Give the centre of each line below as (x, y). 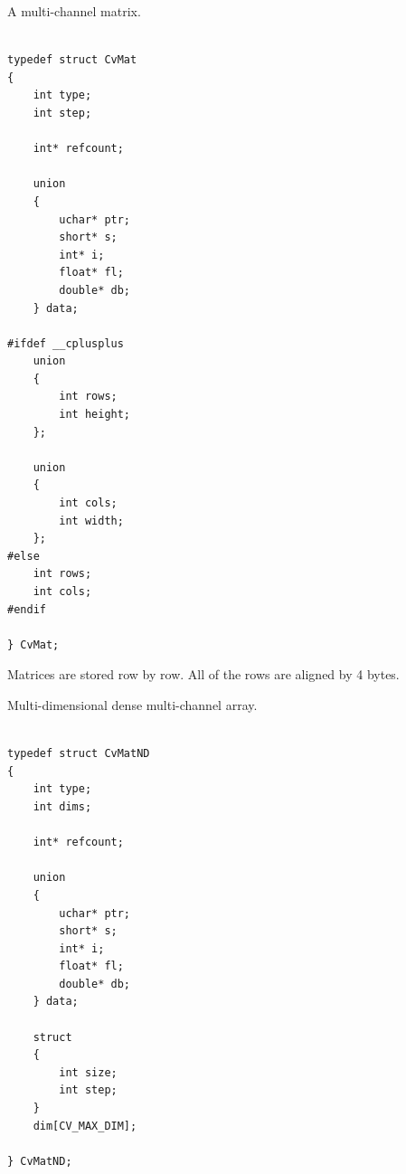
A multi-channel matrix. (74, 11)
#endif (27, 609)
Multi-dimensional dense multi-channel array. (132, 704)
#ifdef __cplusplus (66, 343)
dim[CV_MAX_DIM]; (85, 1126)
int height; (95, 415)
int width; (91, 521)
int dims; (62, 806)
